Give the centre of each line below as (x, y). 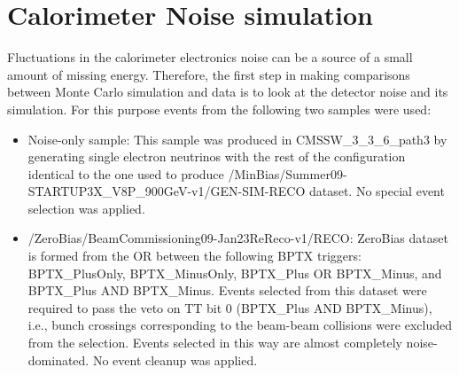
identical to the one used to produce (126, 173)
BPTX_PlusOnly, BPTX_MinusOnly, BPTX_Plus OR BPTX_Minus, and (235, 273)
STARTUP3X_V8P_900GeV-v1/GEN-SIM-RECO (167, 191)
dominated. (58, 359)
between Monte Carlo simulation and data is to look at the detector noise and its (228, 92)
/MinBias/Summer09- (288, 173)
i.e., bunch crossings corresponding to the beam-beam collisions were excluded (240, 325)
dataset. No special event (377, 191)
